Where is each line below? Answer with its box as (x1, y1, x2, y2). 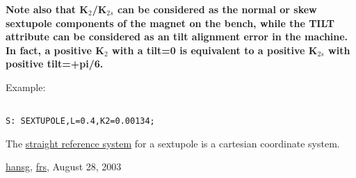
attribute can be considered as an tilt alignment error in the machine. (6, 29, 348, 44)
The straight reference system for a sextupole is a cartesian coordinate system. (6, 136, 340, 150)
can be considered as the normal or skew (118, 2, 317, 16)
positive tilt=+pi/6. (6, 56, 104, 71)
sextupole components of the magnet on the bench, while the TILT (6, 15, 334, 30)
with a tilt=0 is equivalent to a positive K (112, 42, 318, 57)
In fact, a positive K (6, 42, 104, 57)
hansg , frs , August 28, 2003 (6, 159, 122, 174)
